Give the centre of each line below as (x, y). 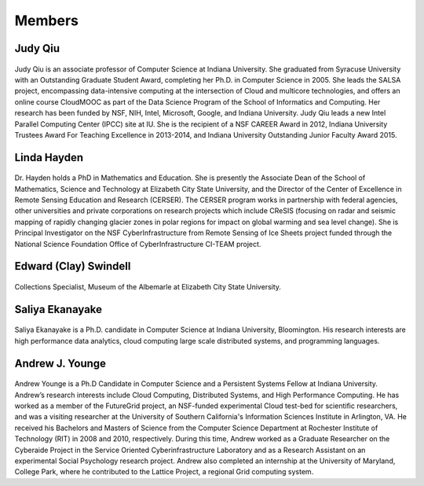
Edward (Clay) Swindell (73, 266)
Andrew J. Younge (60, 363)
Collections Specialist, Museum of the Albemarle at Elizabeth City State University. (148, 287)
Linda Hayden (49, 157)
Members (46, 20)
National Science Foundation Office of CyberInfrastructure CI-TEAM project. (138, 244)
